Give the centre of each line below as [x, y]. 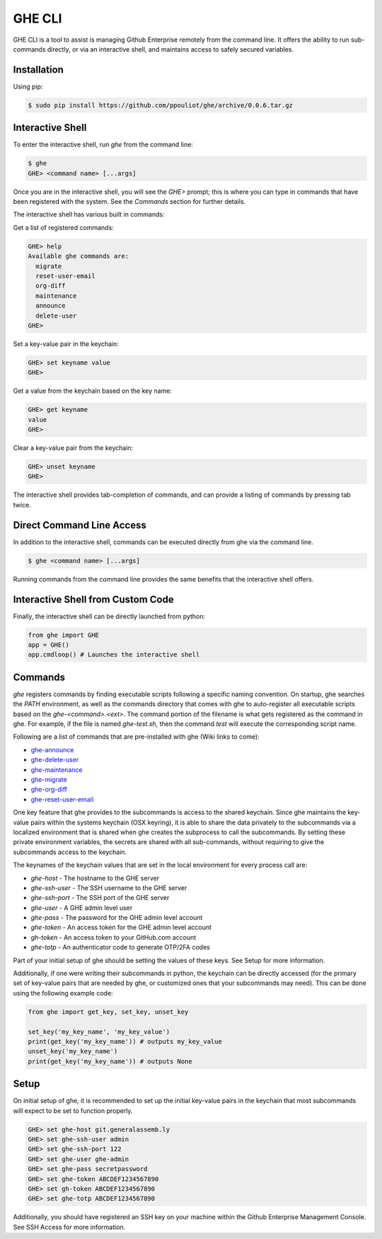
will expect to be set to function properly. [73, 1110]
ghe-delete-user [55, 760]
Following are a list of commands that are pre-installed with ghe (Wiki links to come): [136, 737]
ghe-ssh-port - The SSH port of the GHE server [100, 898]
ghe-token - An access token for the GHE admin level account [121, 928]
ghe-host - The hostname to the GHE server [95, 878]
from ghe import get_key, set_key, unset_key [108, 1012]
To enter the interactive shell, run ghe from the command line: [103, 144]
